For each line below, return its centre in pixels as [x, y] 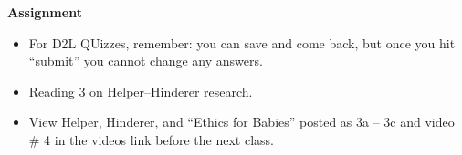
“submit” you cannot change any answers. [146, 61]
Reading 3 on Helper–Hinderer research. [141, 91]
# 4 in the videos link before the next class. [151, 139]
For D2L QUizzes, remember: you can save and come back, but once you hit [242, 42]
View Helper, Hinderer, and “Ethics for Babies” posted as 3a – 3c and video [241, 122]
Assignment [45, 12]
